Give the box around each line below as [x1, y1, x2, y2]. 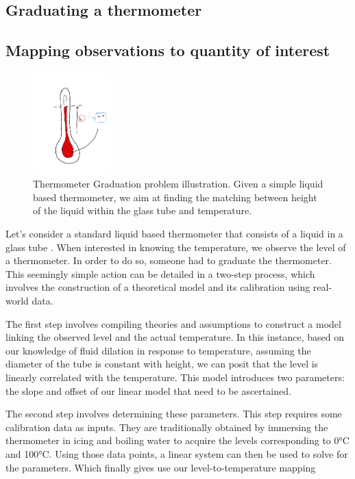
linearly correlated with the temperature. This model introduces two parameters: [5, 370, 345, 384]
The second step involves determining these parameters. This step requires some [5, 406, 342, 421]
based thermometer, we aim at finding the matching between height [33, 190, 317, 204]
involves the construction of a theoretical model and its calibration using [5, 280, 310, 294]
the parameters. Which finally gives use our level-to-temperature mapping [5, 460, 316, 474]
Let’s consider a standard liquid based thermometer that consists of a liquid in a [5, 226, 343, 241]
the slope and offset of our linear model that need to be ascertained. [5, 383, 291, 398]
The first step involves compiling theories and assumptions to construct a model [5, 316, 341, 331]
